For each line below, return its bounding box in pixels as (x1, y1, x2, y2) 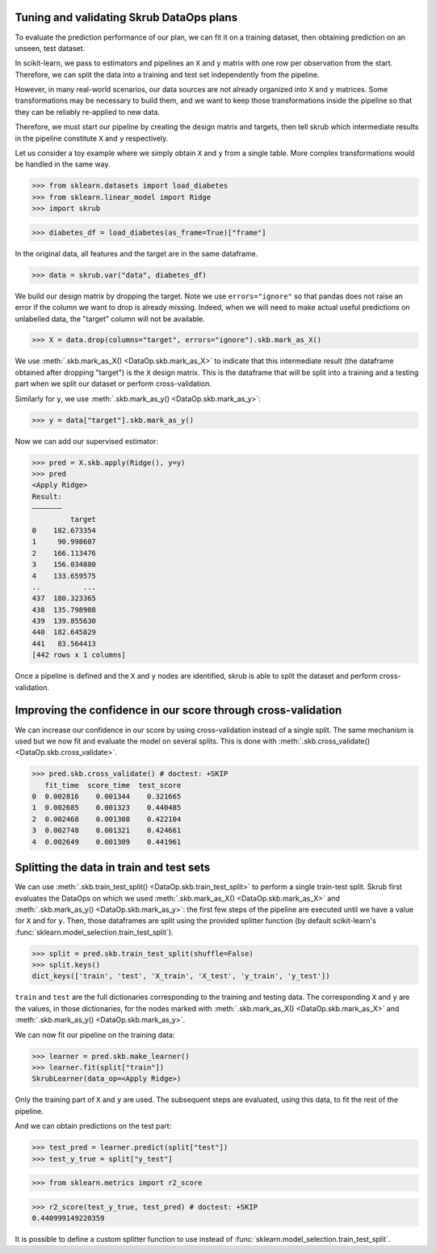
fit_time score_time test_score (44, 781, 182, 790)
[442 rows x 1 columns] (31, 650, 127, 659)
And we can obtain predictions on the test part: (15, 1121, 172, 1131)
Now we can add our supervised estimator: (15, 436, 159, 446)
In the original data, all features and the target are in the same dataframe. (15, 248, 258, 258)
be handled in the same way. (15, 159, 111, 169)
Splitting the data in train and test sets (15, 861, 211, 875)
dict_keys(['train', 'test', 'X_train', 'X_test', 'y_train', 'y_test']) (31, 972, 330, 981)
